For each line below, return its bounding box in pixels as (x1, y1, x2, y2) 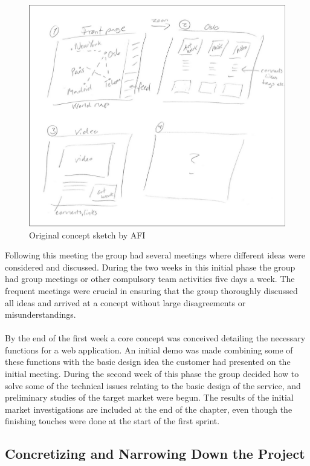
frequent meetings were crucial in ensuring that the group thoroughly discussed (5, 284, 298, 297)
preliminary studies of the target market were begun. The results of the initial (5, 391, 294, 404)
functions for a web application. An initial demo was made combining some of (5, 343, 293, 356)
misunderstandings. (5, 308, 76, 321)
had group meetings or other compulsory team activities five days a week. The (5, 272, 295, 285)
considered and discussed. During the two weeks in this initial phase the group (5, 260, 295, 273)
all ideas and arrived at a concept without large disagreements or (5, 296, 246, 309)
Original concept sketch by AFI (29, 228, 146, 241)
